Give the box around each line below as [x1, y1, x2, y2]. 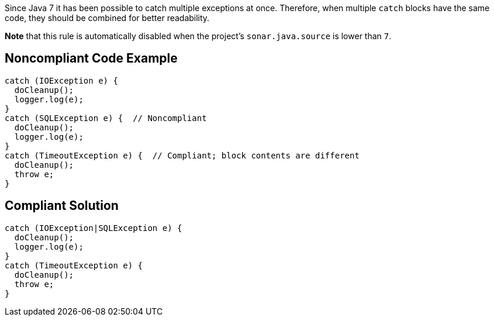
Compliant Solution [5, 198, 119, 213]
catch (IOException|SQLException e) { [5, 223, 182, 233]
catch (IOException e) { [5, 75, 118, 85]
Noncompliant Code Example [5, 51, 178, 66]
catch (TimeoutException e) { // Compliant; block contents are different [5, 150, 360, 160]
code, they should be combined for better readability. [5, 13, 210, 23]
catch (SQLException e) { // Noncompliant [5, 113, 207, 123]
